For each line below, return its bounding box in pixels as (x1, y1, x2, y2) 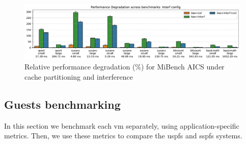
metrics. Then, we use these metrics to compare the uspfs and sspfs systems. (4, 130, 242, 141)
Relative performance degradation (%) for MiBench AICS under (24, 61, 225, 72)
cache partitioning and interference (24, 71, 133, 82)
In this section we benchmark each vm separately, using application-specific (4, 120, 239, 131)
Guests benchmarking (4, 97, 121, 112)
